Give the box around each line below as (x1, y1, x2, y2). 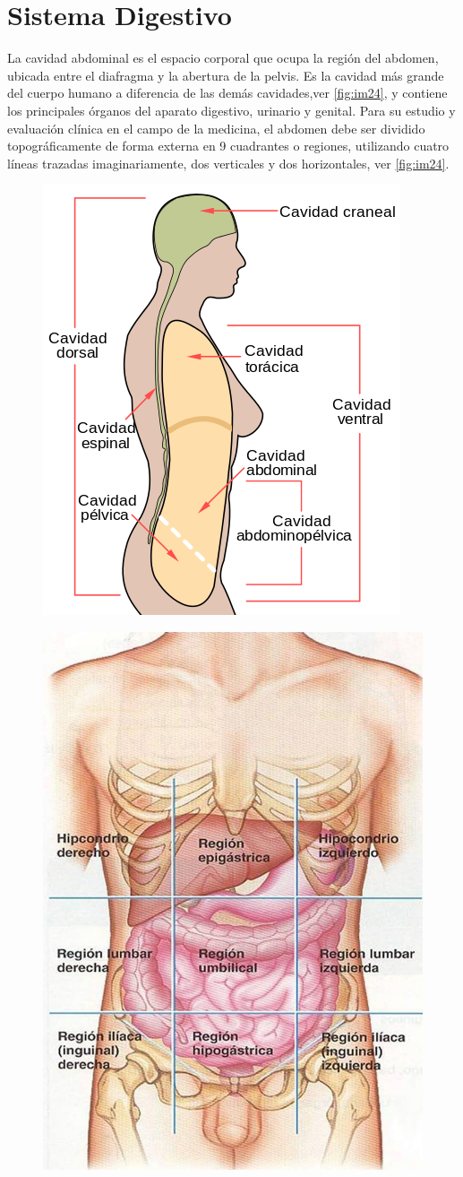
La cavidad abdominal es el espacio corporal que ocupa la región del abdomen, (7, 48, 439, 67)
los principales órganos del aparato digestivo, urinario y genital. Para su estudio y (7, 100, 456, 119)
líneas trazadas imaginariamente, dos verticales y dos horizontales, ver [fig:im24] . (7, 153, 450, 172)
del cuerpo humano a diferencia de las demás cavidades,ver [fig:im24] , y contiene (7, 83, 448, 102)
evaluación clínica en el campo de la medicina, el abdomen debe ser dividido (7, 118, 425, 137)
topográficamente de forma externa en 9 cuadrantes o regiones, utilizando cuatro (7, 136, 450, 155)
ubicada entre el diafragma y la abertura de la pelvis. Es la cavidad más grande (7, 65, 444, 84)
